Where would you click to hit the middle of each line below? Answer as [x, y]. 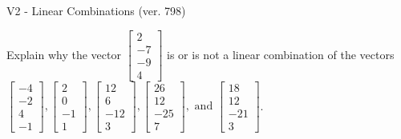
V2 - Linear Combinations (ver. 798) [96, 10]
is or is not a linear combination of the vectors [281, 54]
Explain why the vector [64, 54]
